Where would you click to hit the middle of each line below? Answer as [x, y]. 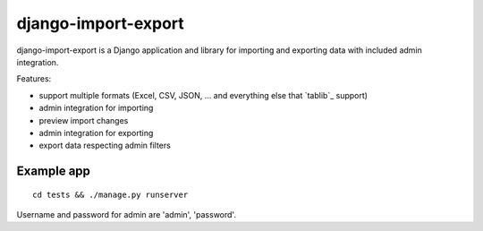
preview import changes [84, 120]
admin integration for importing [96, 108]
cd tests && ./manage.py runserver [110, 194]
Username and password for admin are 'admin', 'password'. [127, 215]
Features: [34, 79]
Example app [54, 171]
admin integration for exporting [96, 133]
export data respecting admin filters [105, 145]
